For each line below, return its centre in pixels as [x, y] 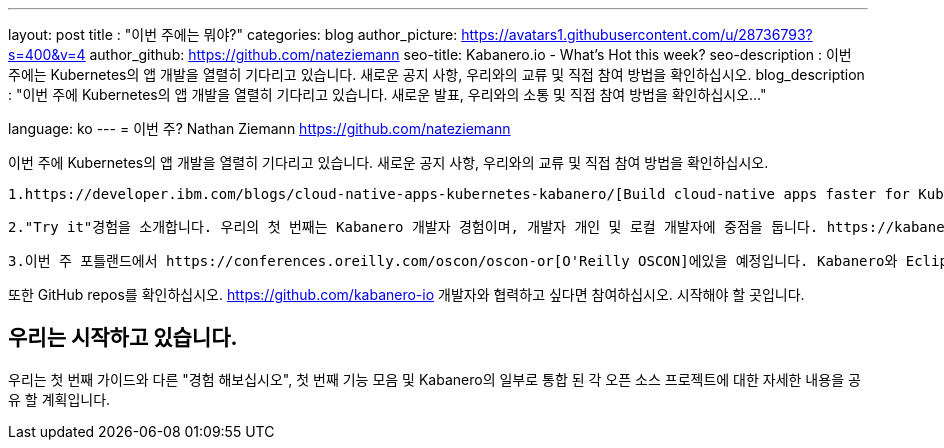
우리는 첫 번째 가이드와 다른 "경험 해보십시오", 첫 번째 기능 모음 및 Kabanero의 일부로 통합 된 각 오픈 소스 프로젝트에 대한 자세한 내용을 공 [434, 379]
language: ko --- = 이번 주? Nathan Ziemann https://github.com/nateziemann [259, 128]
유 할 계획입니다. [59, 399]
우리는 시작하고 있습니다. [123, 338]
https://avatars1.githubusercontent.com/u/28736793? [637, 34]
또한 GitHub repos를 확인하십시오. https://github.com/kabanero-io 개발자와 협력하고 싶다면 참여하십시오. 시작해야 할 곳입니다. [406, 294]
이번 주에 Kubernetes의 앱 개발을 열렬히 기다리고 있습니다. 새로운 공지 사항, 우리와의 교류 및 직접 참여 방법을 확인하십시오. [388, 162]
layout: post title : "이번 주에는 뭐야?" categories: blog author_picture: [233, 34]
